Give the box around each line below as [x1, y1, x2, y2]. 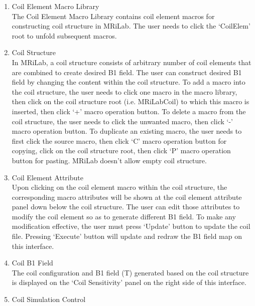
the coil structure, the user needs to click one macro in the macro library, [12, 86, 237, 97]
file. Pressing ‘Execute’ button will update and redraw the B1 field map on [12, 231, 242, 241]
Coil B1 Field [12, 257, 53, 268]
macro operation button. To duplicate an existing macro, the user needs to [12, 126, 242, 136]
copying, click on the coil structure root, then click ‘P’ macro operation [12, 145, 231, 156]
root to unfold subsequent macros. [12, 30, 117, 41]
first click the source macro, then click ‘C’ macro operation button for [12, 135, 227, 146]
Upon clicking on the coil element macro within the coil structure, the [12, 182, 227, 192]
